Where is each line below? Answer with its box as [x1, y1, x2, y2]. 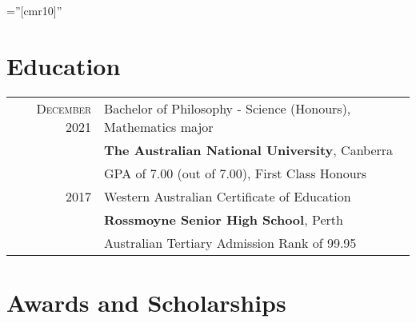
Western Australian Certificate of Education [104, 186, 351, 205]
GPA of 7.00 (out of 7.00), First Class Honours [104, 163, 367, 182]
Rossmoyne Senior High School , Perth [104, 209, 343, 229]
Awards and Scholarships [6, 285, 286, 318]
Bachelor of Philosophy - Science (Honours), [104, 98, 351, 118]
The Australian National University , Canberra [104, 140, 394, 159]
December [36, 98, 92, 118]
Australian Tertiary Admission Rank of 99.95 [104, 233, 357, 252]
